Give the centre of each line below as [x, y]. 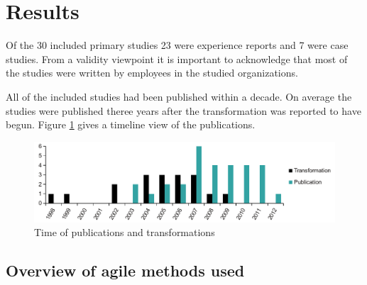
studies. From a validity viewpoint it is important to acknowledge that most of [177, 58]
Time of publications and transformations [125, 232]
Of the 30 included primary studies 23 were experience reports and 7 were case [177, 45]
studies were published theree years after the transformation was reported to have [183, 110]
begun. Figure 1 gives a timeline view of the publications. [131, 124]
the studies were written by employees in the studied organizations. [152, 73]
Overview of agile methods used [125, 270]
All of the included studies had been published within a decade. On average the [179, 96]
